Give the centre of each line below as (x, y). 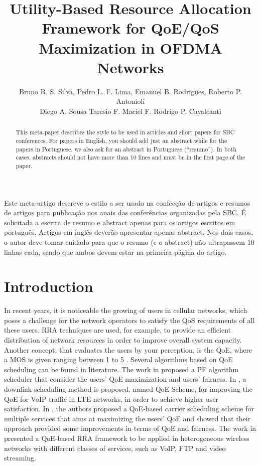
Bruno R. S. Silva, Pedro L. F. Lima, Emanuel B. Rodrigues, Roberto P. (131, 91)
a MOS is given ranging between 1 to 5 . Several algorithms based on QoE (118, 359)
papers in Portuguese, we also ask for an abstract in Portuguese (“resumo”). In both (126, 149)
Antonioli (131, 101)
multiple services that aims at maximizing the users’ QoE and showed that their (127, 418)
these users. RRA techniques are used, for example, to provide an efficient (117, 330)
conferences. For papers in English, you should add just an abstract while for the (121, 140)
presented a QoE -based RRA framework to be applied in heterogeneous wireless (127, 438)
